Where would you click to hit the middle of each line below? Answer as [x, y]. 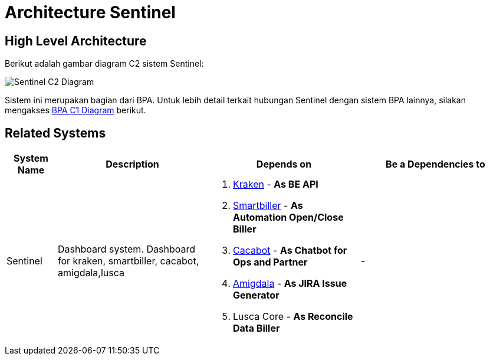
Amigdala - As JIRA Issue [290, 284]
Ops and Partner [270, 262]
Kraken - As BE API [276, 184]
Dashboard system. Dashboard [126, 249]
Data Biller [256, 328]
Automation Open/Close [288, 217]
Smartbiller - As [268, 206]
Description [132, 164]
